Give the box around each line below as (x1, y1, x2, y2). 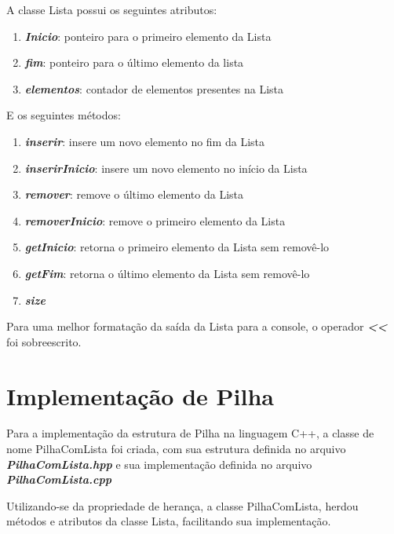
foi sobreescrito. (6, 333, 82, 349)
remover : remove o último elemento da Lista (24, 186, 244, 203)
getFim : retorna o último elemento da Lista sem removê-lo (24, 265, 310, 281)
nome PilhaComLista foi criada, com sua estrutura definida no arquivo (6, 441, 346, 457)
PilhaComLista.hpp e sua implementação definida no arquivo (6, 455, 312, 472)
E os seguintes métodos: (6, 107, 121, 123)
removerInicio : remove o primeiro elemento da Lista (24, 212, 286, 229)
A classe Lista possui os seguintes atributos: (6, 2, 217, 17)
